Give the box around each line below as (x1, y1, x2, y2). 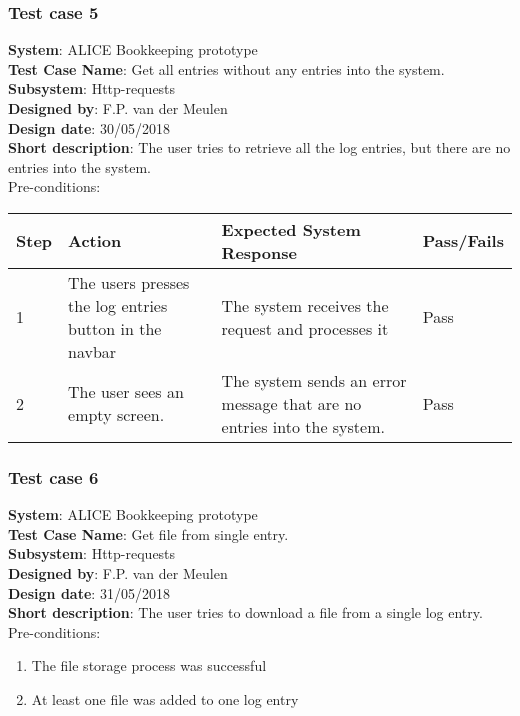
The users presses (68, 270, 190, 294)
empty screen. (68, 403, 165, 427)
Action (68, 229, 122, 253)
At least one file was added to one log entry (31, 688, 299, 709)
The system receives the (221, 293, 389, 317)
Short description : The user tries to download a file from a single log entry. (8, 602, 483, 623)
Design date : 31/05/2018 (8, 582, 170, 603)
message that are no (221, 391, 362, 415)
